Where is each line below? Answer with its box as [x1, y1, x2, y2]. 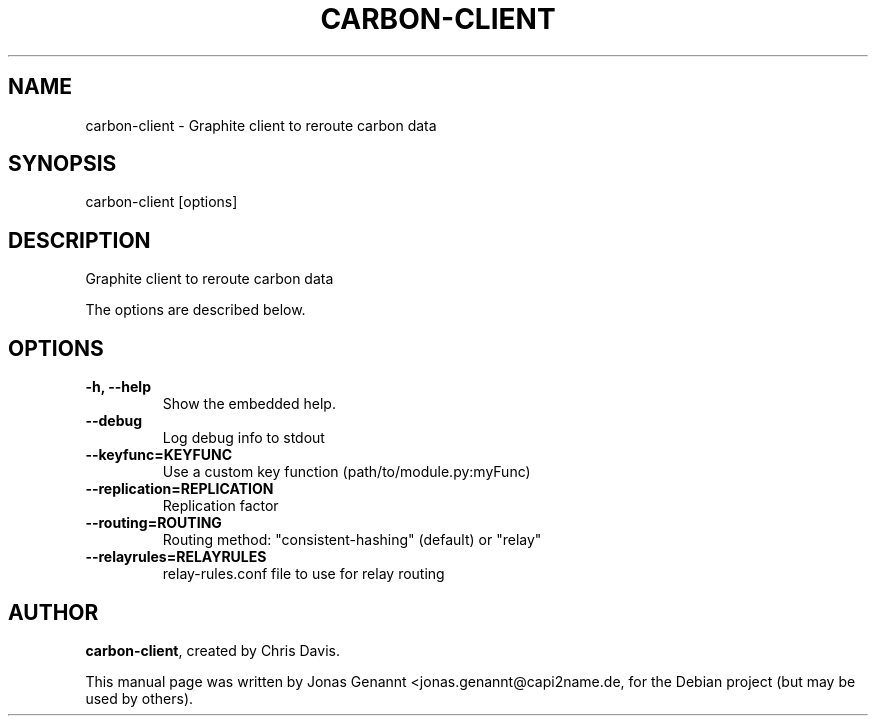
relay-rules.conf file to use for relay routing [162, 565, 445, 583]
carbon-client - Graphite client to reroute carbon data [85, 116, 437, 134]
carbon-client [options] [85, 193, 238, 211]
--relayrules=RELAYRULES [85, 548, 267, 566]
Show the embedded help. [162, 395, 336, 413]
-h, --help [85, 378, 151, 396]
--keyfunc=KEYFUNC [85, 446, 233, 464]
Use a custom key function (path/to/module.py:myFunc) [162, 463, 531, 481]
